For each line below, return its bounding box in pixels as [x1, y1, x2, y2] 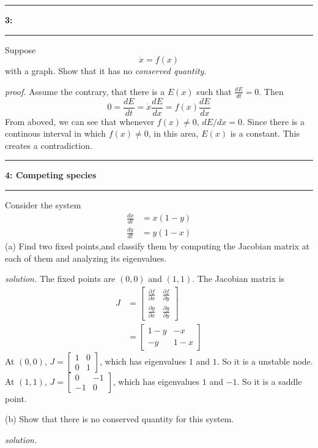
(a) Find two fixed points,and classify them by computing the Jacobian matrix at [5, 240, 310, 252]
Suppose [5, 43, 36, 56]
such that [196, 85, 232, 97]
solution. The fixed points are [5, 272, 116, 285]
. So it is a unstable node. [216, 354, 313, 367]
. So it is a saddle [237, 374, 302, 387]
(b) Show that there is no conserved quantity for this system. [5, 412, 234, 425]
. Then [259, 85, 284, 97]
